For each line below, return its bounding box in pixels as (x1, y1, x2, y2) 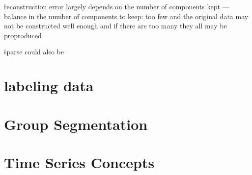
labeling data (4, 75, 94, 96)
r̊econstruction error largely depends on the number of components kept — (4, 1, 229, 11)
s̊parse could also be (4, 47, 64, 57)
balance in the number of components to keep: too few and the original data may (4, 11, 249, 21)
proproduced (4, 30, 42, 40)
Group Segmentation (4, 114, 148, 134)
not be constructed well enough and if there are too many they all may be (4, 21, 227, 31)
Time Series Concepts (4, 152, 155, 172)
